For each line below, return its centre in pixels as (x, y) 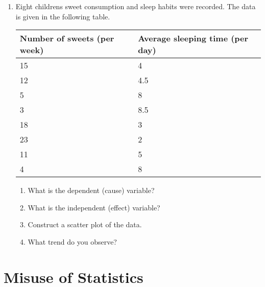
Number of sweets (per (67, 38)
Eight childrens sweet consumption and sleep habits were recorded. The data (136, 6)
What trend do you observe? (72, 241)
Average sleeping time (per (193, 38)
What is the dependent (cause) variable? (91, 190)
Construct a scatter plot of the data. (85, 224)
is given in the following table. (63, 16)
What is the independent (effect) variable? (94, 207)
